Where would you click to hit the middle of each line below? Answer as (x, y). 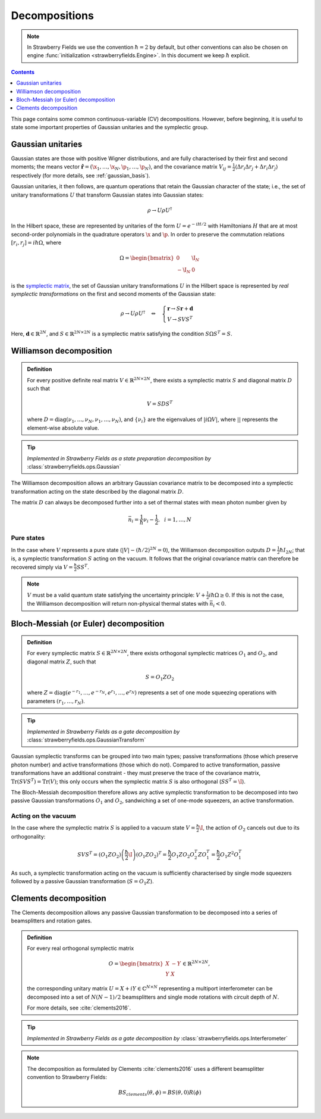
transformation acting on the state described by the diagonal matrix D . (97, 491)
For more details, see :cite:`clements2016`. (79, 1008)
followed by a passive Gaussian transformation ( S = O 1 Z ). (82, 882)
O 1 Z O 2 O (183, 855)
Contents (23, 72)
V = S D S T (160, 403)
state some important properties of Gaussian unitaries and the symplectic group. (110, 127)
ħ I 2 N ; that (292, 551)
